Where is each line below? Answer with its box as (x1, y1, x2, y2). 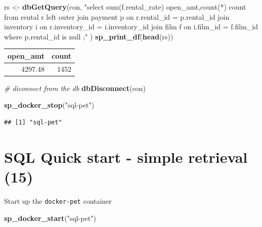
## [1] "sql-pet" (4, 119, 62, 126)
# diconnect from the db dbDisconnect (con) (4, 82, 146, 93)
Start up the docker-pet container (4, 195, 112, 206)
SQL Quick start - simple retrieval (4, 146, 248, 167)
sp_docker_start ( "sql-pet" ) (4, 212, 96, 223)
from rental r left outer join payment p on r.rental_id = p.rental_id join (4, 11, 230, 22)
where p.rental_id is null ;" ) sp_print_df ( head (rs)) (4, 31, 173, 41)
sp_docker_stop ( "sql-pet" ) (4, 100, 95, 110)
